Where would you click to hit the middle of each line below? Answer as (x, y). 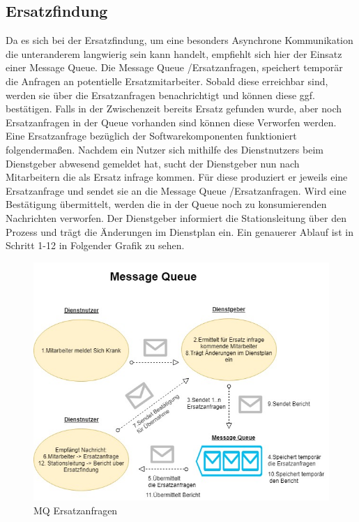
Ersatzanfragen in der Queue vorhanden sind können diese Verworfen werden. (171, 122)
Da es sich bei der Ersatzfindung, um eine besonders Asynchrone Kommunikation (179, 40)
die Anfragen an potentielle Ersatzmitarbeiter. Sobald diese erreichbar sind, (167, 81)
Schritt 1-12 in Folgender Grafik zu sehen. (95, 245)
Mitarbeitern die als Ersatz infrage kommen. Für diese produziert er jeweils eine (177, 177)
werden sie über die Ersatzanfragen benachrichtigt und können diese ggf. (160, 95)
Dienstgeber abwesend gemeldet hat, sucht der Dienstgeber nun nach (153, 163)
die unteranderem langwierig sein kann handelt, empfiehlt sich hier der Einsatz (174, 53)
